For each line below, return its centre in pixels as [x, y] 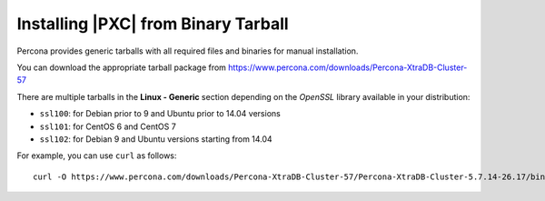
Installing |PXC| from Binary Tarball [153, 24]
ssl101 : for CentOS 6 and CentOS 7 [108, 126]
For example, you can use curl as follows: [97, 156]
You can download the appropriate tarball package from [122, 67]
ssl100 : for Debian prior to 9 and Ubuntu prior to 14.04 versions [160, 114]
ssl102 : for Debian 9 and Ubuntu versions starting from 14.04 [156, 139]
